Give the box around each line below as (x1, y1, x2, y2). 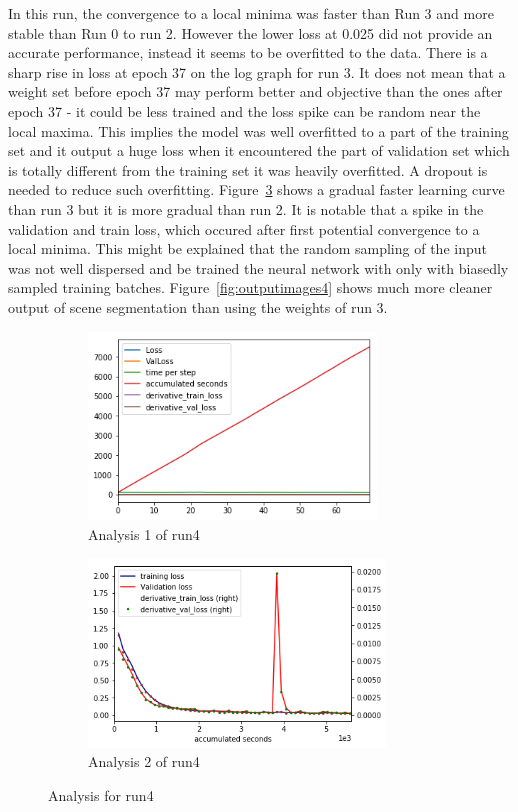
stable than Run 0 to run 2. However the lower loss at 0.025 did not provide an (8, 22, 493, 43)
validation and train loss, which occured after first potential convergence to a (8, 218, 480, 239)
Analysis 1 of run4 (88, 524, 200, 545)
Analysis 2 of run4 (88, 751, 200, 772)
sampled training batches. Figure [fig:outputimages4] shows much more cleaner (8, 277, 493, 298)
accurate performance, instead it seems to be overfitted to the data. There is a (8, 42, 488, 63)
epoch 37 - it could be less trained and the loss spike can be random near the (8, 100, 481, 121)
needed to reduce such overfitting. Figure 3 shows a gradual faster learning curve (8, 179, 505, 200)
